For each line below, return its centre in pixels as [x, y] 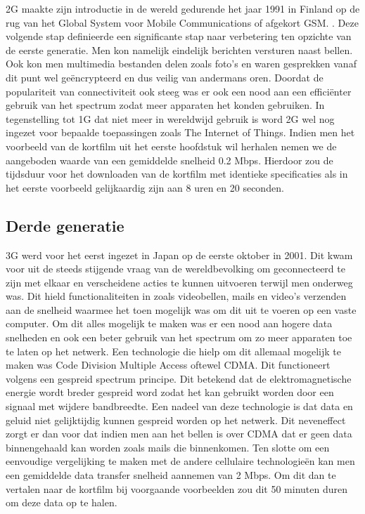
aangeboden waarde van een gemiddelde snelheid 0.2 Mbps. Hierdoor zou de [169, 160]
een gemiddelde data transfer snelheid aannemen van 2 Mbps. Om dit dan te [171, 475]
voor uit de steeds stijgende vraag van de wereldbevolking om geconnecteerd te [175, 269]
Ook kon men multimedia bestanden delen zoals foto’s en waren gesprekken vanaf [181, 64]
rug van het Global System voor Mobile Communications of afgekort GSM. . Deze [182, 22]
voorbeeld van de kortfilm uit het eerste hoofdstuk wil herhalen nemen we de [171, 146]
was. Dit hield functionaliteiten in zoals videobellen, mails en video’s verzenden [176, 296]
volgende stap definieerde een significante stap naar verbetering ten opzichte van [179, 36]
